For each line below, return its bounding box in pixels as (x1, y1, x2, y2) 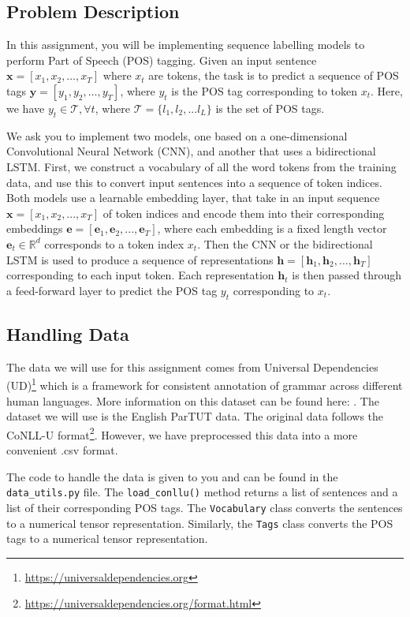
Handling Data (6, 321, 129, 346)
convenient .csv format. (6, 442, 118, 458)
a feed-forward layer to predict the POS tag (6, 282, 218, 298)
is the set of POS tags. (215, 99, 325, 116)
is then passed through (292, 267, 401, 283)
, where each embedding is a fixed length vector (157, 220, 387, 237)
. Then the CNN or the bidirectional (197, 235, 373, 252)
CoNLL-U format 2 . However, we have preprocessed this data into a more (6, 424, 358, 443)
